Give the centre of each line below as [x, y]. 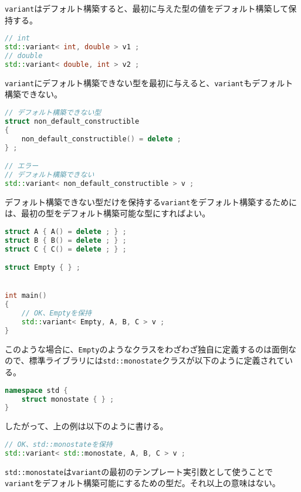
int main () [26, 296]
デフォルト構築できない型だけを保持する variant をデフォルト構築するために [151, 201]
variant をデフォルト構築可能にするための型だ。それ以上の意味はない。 [143, 483]
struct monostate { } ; [68, 399]
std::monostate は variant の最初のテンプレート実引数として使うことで [139, 471]
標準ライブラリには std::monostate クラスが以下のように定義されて [157, 360]
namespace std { [36, 390]
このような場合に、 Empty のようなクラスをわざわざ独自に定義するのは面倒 [147, 349]
